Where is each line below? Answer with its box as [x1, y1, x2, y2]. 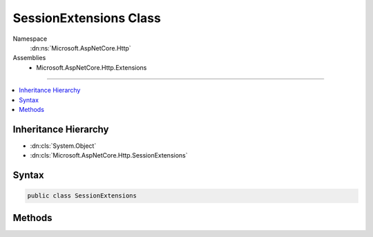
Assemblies [12, 54, 46, 62]
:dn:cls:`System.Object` [30, 142, 97, 150]
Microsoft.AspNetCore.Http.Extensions [36, 63, 147, 72]
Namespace [12, 35, 48, 43]
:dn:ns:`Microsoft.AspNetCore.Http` [30, 44, 131, 52]
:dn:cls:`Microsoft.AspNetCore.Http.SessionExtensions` [30, 151, 188, 160]
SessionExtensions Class [12, 10, 162, 26]
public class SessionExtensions [27, 192, 137, 200]
